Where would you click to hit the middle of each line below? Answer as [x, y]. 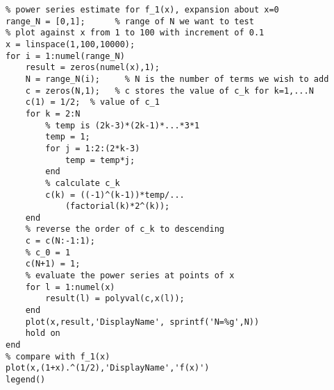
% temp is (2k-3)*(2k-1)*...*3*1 [123, 125]
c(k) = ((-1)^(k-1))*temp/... [115, 195]
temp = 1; [68, 137]
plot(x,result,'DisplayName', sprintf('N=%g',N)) [142, 322]
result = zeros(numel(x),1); [92, 68]
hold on [43, 333]
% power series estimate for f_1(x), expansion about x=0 [142, 10]
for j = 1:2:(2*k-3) [93, 148]
